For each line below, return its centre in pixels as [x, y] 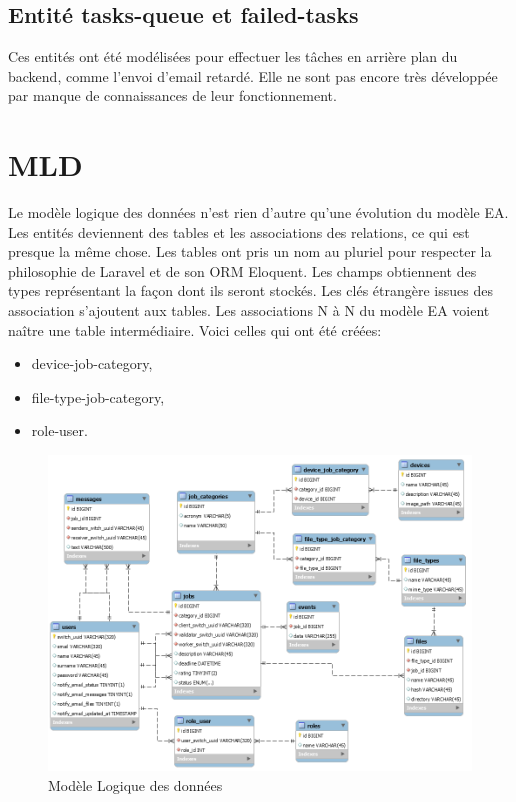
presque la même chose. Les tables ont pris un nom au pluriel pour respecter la [250, 251]
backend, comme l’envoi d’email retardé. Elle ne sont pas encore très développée [253, 75]
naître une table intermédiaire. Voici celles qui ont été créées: [195, 329]
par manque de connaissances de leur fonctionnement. [172, 95]
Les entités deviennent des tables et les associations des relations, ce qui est [239, 231]
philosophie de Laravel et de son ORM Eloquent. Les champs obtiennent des [242, 270]
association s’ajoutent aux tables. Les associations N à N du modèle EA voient [249, 310]
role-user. [59, 430]
